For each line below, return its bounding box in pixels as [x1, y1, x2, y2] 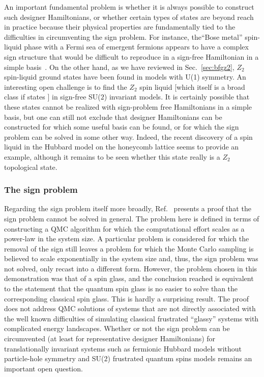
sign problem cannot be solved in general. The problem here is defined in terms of [4, 213, 259, 223]
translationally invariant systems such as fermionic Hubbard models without [4, 343, 242, 354]
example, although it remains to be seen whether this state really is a [4, 151, 220, 162]
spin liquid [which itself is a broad [139, 81, 245, 92]
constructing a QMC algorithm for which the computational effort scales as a [4, 223, 245, 234]
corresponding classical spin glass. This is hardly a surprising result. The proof [4, 293, 249, 304]
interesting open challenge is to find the [4, 81, 127, 92]
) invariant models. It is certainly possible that [104, 91, 250, 102]
